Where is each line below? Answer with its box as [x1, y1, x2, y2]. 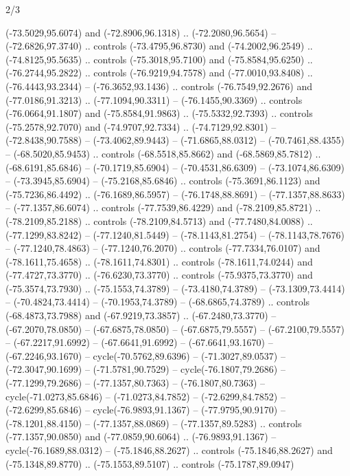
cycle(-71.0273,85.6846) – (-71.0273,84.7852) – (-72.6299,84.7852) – [5, 389, 285, 403]
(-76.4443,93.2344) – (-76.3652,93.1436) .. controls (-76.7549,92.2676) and [5, 78, 312, 93]
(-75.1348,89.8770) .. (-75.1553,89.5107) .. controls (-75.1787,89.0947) [5, 456, 294, 470]
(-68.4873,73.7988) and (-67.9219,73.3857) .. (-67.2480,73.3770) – [5, 308, 277, 323]
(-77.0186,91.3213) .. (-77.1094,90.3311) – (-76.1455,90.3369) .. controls [5, 92, 303, 107]
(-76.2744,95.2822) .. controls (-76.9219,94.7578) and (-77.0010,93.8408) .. [5, 65, 313, 80]
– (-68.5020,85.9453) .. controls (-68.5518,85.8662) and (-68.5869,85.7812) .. [5, 146, 321, 160]
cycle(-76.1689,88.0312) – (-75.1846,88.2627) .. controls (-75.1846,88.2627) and [5, 443, 333, 457]
